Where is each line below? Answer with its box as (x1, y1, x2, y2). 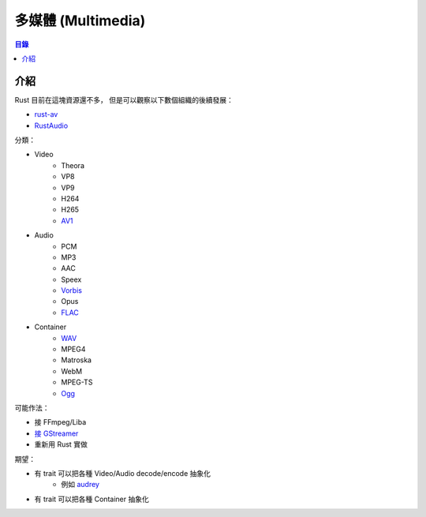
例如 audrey (61, 480, 100, 489)
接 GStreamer (34, 429, 79, 438)
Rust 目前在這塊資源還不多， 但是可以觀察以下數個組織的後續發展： (14, 95, 234, 104)
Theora (61, 160, 85, 170)
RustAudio (34, 121, 69, 130)
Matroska (61, 355, 92, 365)
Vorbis (61, 286, 83, 295)
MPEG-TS (61, 377, 93, 387)
